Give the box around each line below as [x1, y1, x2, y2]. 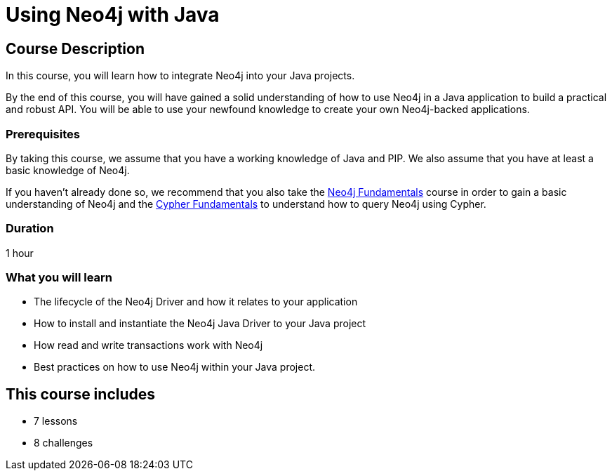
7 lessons [34, 415, 78, 428]
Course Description [6, 39, 145, 58]
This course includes [6, 385, 156, 403]
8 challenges [34, 437, 93, 449]
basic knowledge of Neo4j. [6, 164, 130, 176]
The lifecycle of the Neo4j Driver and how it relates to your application [34, 296, 358, 308]
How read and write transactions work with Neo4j [34, 339, 263, 352]
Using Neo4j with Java [6, 3, 220, 27]
